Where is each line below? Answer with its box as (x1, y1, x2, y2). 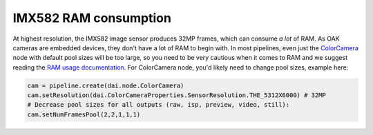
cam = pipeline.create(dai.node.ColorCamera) (27, 81, 184, 90)
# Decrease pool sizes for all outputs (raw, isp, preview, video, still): (27, 101, 290, 109)
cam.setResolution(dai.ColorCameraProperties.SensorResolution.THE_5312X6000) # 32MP (27, 92, 326, 99)
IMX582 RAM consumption (12, 10, 172, 25)
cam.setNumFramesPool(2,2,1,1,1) (27, 110, 141, 118)
